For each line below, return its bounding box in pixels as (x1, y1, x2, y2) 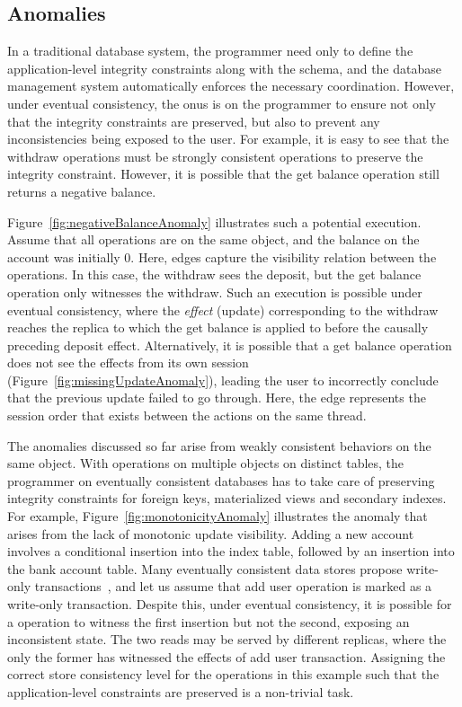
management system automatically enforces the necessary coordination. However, (7, 76, 455, 95)
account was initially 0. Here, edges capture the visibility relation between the (7, 247, 437, 266)
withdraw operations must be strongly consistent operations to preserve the (7, 146, 423, 165)
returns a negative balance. (7, 181, 156, 200)
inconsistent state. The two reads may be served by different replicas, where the (7, 630, 447, 649)
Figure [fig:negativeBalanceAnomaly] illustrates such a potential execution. (7, 212, 422, 231)
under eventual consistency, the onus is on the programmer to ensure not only (7, 93, 436, 112)
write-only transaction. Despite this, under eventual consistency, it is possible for (7, 595, 452, 614)
